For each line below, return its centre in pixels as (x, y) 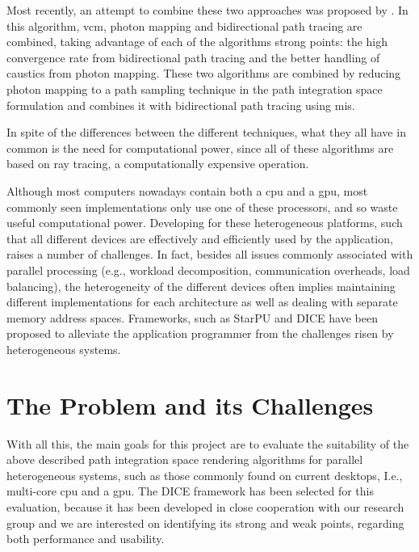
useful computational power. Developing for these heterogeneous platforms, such (205, 223)
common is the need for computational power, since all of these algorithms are (200, 147)
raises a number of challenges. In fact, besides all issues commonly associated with (210, 254)
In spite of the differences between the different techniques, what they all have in (206, 132)
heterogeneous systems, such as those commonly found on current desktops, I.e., (205, 475)
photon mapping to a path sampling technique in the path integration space (195, 88)
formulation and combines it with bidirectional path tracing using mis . (181, 105)
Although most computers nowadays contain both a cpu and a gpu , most (187, 190)
